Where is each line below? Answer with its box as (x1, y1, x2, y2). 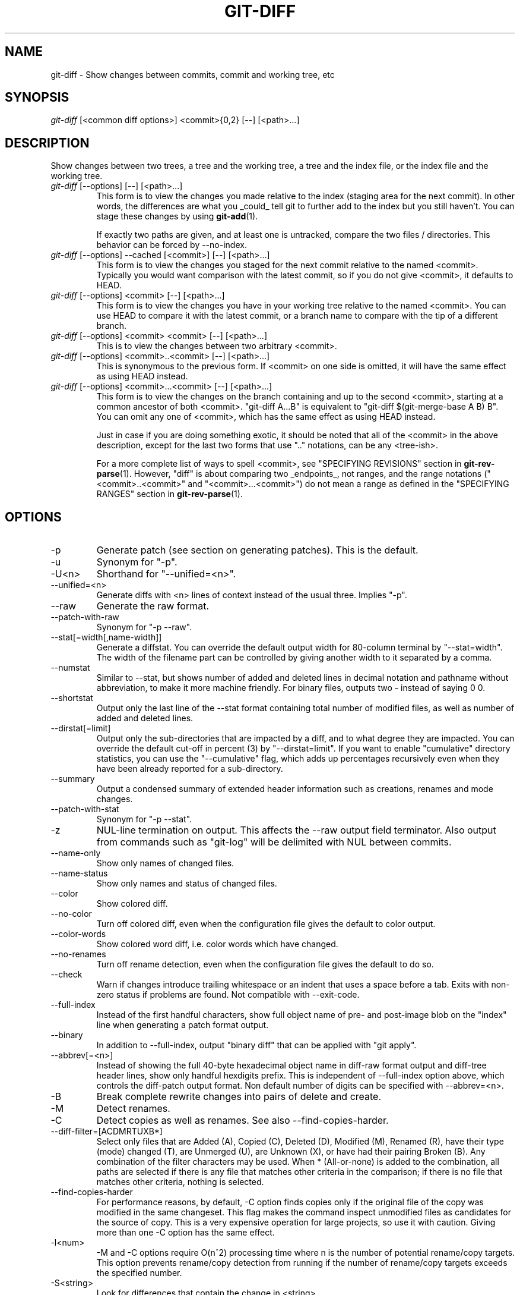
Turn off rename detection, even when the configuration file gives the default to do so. (96, 959, 434, 970)
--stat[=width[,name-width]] (50, 632, 162, 643)
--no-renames (50, 949, 106, 960)
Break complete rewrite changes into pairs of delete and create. (96, 1090, 382, 1103)
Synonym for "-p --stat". (96, 814, 192, 825)
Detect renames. (96, 1102, 170, 1115)
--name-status (50, 868, 108, 879)
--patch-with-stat (50, 804, 119, 815)
